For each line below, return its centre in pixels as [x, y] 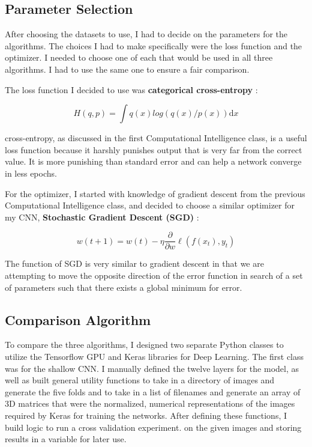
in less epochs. [31, 173]
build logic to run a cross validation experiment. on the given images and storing [153, 427]
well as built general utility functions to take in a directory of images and [140, 380]
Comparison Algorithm [78, 319]
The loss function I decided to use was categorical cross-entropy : [131, 89]
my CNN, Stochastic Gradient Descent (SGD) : [102, 217]
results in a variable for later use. [66, 439]
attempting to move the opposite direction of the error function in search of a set [154, 275]
